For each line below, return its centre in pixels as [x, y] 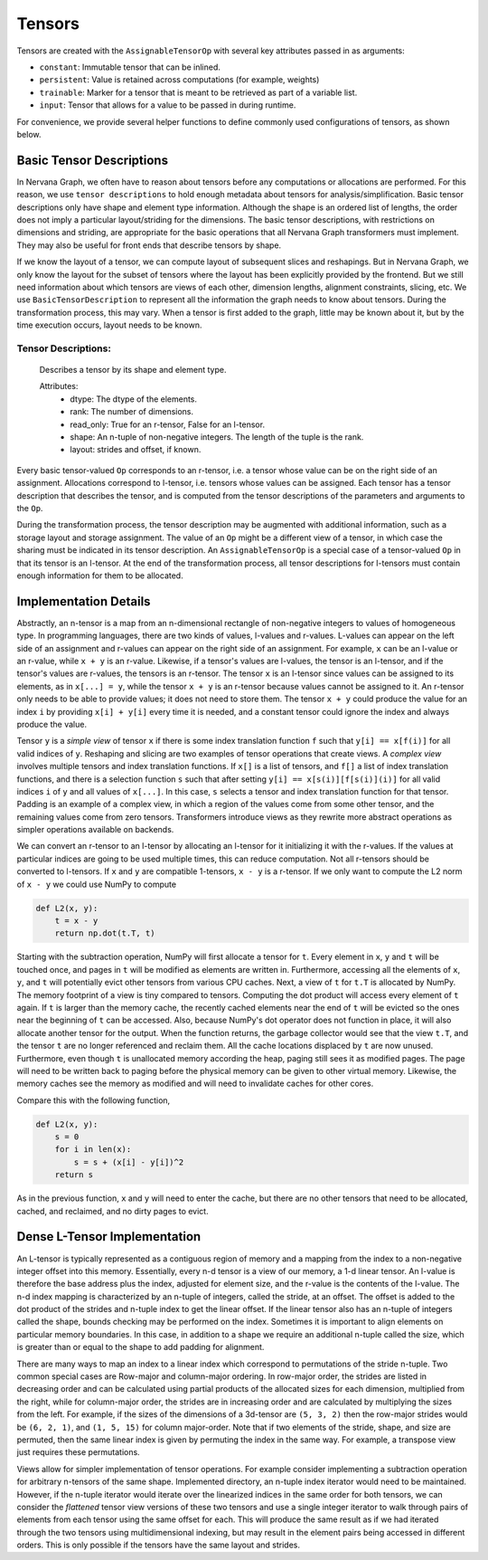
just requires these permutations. [78, 1452]
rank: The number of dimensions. [132, 412]
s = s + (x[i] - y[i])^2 [129, 1162]
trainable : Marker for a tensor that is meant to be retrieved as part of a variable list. [198, 92]
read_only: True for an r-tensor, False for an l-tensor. [168, 424]
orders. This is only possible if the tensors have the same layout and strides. [159, 1545]
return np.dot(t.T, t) [105, 933]
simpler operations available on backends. [95, 830]
